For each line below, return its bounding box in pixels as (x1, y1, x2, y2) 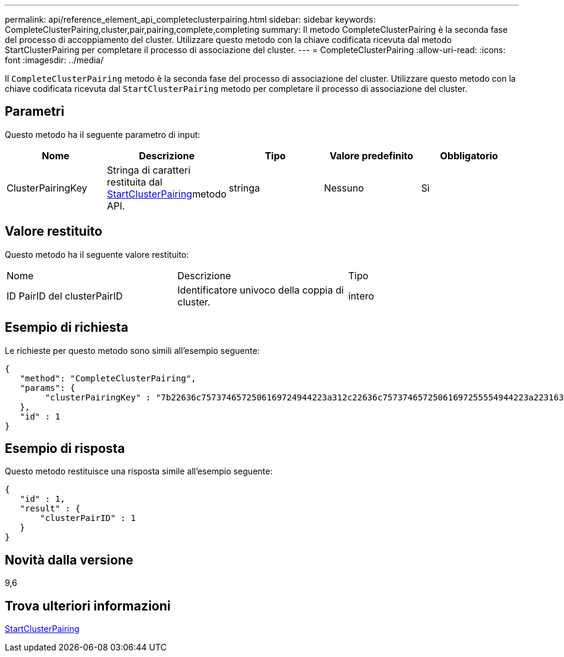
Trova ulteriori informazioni (5, 598, 171, 613)
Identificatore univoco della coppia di (177, 283, 344, 296)
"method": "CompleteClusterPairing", (20, 373, 197, 383)
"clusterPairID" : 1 (40, 513, 136, 523)
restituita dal (107, 175, 163, 188)
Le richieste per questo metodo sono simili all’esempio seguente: (5, 345, 260, 356)
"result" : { (20, 504, 81, 514)
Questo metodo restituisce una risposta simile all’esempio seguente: (5, 466, 273, 477)
